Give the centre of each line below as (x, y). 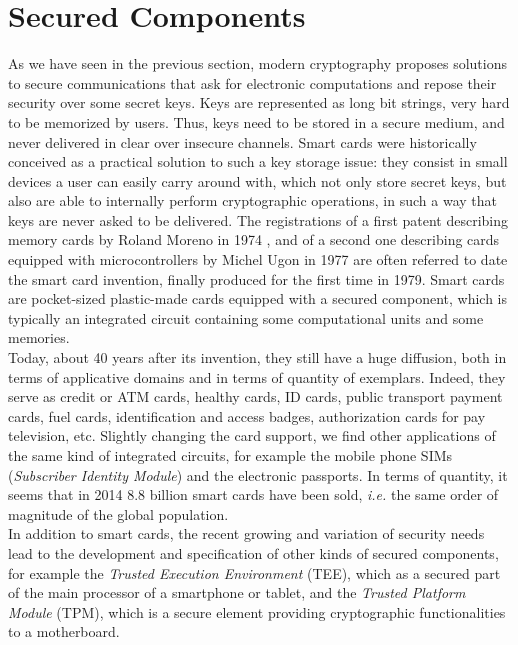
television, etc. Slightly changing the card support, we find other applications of (252, 435)
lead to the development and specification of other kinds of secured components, (253, 552)
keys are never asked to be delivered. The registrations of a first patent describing (258, 219)
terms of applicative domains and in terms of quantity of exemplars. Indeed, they (257, 376)
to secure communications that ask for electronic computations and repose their (252, 82)
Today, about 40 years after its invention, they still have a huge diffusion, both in (257, 357)
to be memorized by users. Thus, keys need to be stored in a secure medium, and (256, 121)
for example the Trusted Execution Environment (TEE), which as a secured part (254, 572)
